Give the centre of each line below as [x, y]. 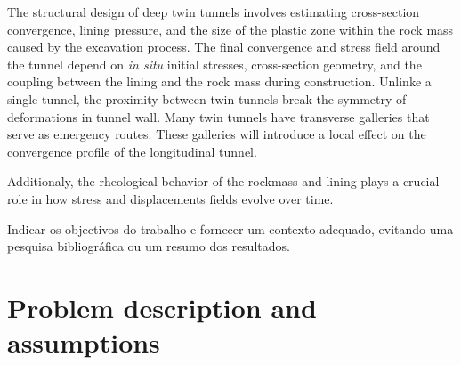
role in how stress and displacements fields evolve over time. [170, 198]
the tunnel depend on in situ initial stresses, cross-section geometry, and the [214, 64]
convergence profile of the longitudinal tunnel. [132, 151]
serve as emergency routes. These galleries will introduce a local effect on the [217, 134]
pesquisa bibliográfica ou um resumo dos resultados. [149, 246]
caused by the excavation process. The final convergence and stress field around [224, 47]
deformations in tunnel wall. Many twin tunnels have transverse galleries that [218, 116]
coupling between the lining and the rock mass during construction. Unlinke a [219, 81]
